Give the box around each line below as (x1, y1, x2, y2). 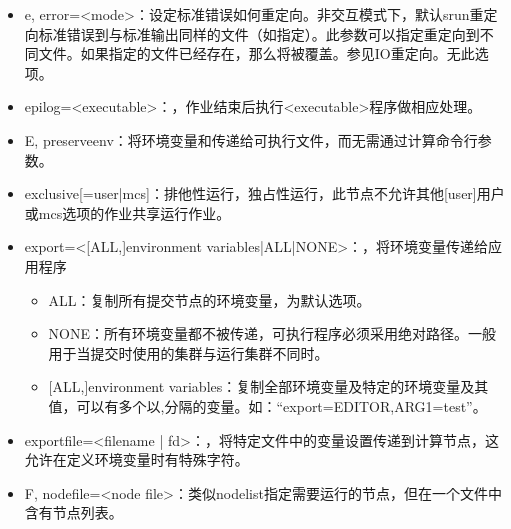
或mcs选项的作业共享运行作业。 (24, 202, 231, 223)
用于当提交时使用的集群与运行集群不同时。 (48, 342, 329, 363)
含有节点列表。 (24, 502, 123, 523)
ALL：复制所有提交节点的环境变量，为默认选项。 (48, 289, 371, 310)
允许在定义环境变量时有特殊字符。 (24, 449, 249, 470)
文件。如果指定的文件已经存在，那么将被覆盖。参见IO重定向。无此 (38, 43, 475, 64)
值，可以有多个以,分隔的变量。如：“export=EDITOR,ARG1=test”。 (48, 395, 487, 416)
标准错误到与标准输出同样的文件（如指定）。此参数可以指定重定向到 (38, 23, 480, 44)
